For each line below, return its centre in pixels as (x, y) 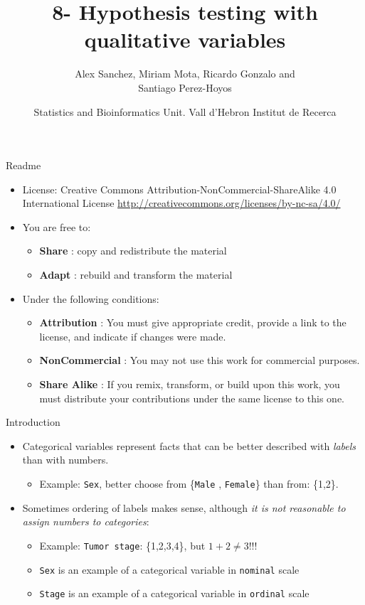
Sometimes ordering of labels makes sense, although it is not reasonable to (184, 507)
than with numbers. (65, 460)
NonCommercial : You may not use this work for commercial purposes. (200, 360)
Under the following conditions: (91, 298)
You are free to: (57, 226)
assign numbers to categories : (86, 521)
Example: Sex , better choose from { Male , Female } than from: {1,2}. (189, 483)
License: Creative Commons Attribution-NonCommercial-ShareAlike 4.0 (179, 189)
